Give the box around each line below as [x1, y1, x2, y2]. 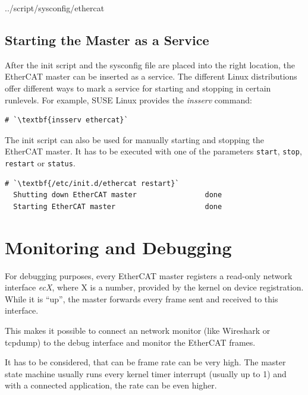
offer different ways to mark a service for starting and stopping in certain [5, 81, 271, 94]
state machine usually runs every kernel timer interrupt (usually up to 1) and [5, 367, 287, 380]
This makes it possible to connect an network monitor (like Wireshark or [5, 324, 271, 336]
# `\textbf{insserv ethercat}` [5, 116, 128, 125]
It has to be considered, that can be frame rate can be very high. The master [5, 356, 286, 368]
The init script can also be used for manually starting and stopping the [5, 133, 265, 146]
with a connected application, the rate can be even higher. [5, 379, 217, 391]
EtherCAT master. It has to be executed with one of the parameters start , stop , [5, 145, 302, 157]
